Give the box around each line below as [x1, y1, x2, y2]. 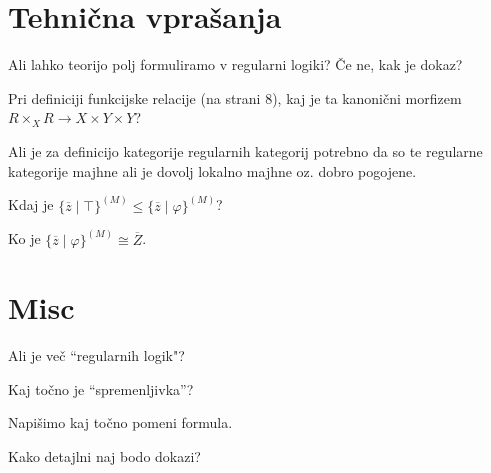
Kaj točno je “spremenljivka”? [8, 378, 194, 399]
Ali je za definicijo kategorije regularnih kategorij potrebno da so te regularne [8, 140, 483, 161]
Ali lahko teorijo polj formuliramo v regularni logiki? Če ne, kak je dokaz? [8, 54, 463, 75]
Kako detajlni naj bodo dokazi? [8, 446, 201, 467]
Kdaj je [8, 194, 54, 215]
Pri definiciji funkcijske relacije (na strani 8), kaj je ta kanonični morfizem [8, 87, 462, 108]
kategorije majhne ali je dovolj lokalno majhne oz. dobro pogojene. [8, 160, 417, 181]
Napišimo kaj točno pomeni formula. [8, 412, 233, 433]
